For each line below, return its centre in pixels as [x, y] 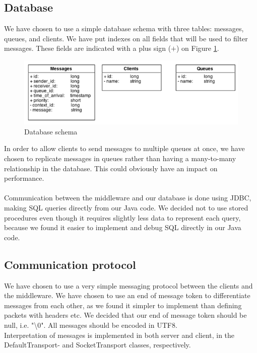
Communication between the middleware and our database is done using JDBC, [128, 198]
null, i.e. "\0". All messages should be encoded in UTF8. [91, 325]
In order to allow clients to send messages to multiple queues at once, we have [124, 148]
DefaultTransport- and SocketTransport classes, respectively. [98, 345]
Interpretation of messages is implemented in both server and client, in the [119, 335]
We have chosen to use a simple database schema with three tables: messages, [124, 28]
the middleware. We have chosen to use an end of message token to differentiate [127, 295]
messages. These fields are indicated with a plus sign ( [88, 48]
